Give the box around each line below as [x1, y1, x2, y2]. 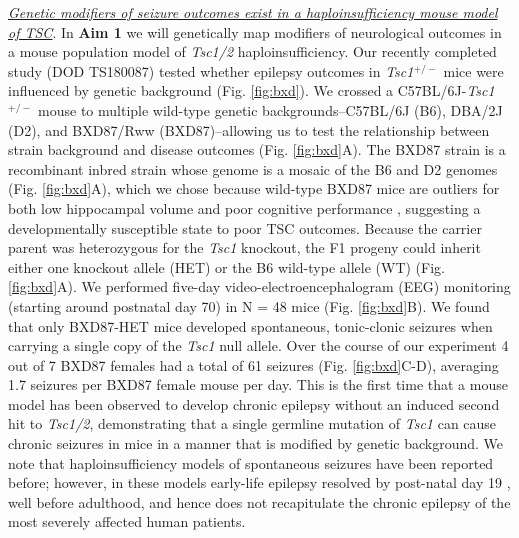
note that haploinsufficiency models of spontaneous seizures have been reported [8, 452, 494, 473]
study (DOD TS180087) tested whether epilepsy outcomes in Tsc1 [8, 60, 414, 81]
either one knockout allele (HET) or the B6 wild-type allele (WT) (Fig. [8, 256, 445, 277]
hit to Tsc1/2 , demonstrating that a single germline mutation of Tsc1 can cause [8, 413, 497, 434]
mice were [443, 60, 504, 81]
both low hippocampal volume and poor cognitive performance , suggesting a [8, 197, 481, 218]
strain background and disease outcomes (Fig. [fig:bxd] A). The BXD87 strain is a [8, 139, 506, 160]
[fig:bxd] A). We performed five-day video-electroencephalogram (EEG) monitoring [8, 276, 511, 297]
